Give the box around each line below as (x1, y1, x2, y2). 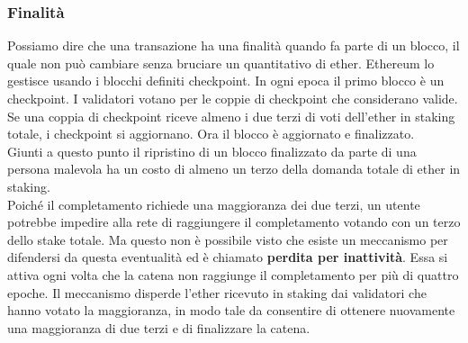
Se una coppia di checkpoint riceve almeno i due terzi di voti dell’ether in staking (7, 106, 455, 125)
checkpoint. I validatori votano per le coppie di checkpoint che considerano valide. (7, 89, 458, 107)
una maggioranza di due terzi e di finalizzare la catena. (7, 318, 310, 337)
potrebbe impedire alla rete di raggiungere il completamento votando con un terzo (7, 212, 461, 231)
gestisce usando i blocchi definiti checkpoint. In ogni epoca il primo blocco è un (7, 71, 445, 90)
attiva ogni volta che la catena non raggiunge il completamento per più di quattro (7, 265, 459, 284)
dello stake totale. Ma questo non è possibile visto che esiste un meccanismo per (7, 230, 448, 248)
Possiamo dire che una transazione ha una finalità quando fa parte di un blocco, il (7, 36, 460, 55)
